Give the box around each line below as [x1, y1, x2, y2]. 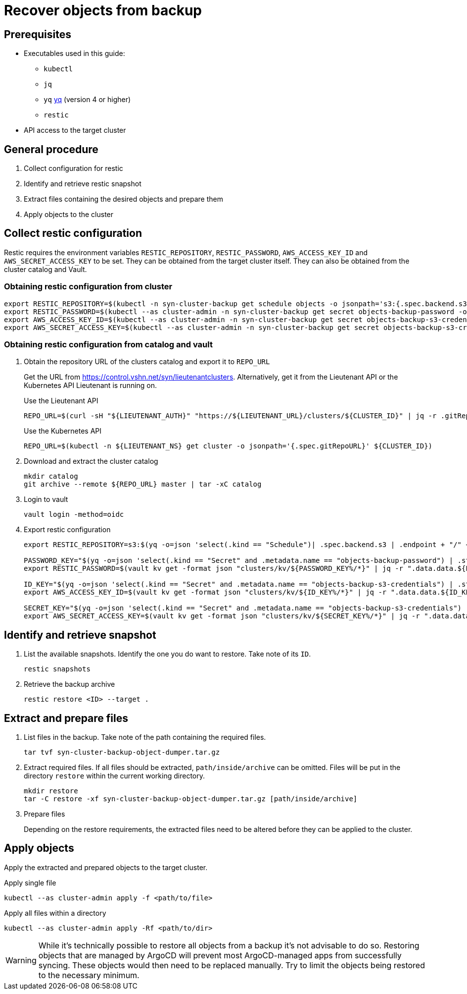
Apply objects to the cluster [24, 210, 114, 219]
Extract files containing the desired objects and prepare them [24, 195, 223, 204]
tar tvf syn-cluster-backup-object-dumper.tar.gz [24, 748, 220, 757]
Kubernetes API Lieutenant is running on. [24, 381, 157, 390]
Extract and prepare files [4, 712, 129, 724]
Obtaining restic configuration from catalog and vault [4, 339, 213, 349]
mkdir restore [24, 787, 78, 795]
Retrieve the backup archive [24, 680, 115, 689]
